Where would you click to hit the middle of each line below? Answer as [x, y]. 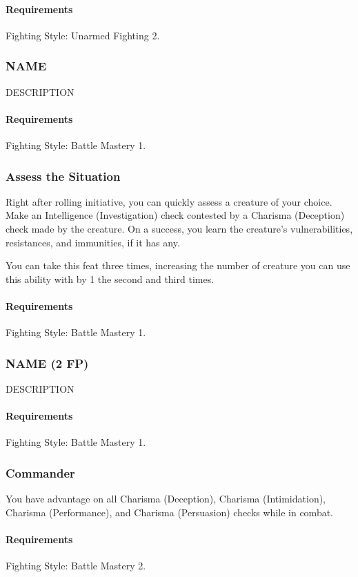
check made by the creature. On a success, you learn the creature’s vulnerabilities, [179, 228]
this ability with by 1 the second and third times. [110, 278]
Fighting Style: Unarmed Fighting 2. [83, 35]
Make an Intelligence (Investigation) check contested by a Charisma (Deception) [175, 215]
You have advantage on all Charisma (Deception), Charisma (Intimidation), [166, 499]
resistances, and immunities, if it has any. [93, 242]
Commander [40, 472]
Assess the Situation [63, 176]
